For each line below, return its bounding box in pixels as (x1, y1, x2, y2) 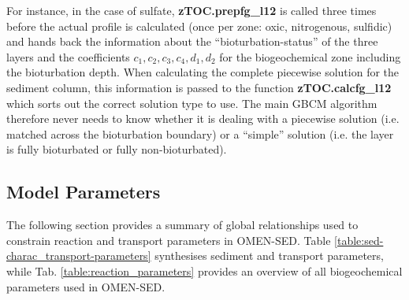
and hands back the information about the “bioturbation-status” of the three (6, 33, 378, 50)
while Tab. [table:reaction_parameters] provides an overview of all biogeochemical (6, 262, 403, 279)
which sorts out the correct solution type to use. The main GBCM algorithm (6, 94, 377, 111)
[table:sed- (334, 231, 384, 248)
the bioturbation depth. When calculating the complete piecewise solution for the (6, 64, 400, 80)
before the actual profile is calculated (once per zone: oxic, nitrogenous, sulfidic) (6, 17, 392, 34)
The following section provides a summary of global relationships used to (6, 217, 359, 233)
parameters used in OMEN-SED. (6, 278, 165, 294)
